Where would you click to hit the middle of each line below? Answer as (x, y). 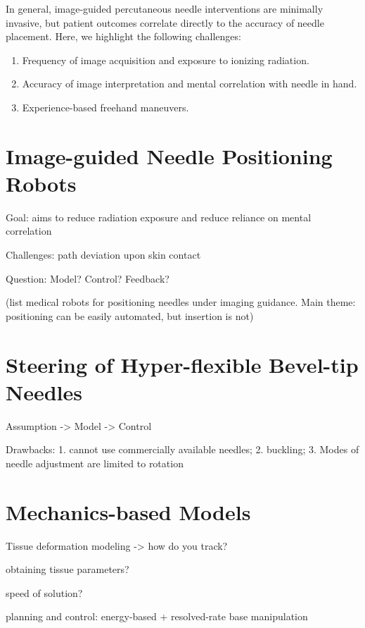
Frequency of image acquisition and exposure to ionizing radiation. (166, 60)
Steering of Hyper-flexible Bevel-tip (182, 364)
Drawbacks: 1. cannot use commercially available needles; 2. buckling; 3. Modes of (182, 449)
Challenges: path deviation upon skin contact (103, 255)
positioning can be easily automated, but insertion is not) (130, 315)
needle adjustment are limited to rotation (95, 463)
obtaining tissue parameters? (68, 569)
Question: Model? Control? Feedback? (88, 278)
